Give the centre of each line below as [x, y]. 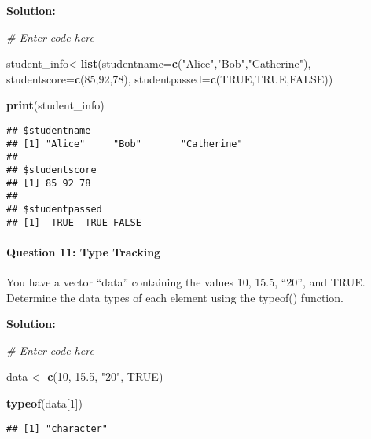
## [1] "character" [57, 428]
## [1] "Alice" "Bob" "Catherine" [125, 144]
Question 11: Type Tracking [84, 251]
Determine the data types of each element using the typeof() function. [175, 297]
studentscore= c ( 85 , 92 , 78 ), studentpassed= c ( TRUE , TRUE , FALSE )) [170, 78]
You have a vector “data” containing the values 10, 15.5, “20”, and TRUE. [186, 282]
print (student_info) [55, 105]
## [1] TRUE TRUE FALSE [74, 222]
